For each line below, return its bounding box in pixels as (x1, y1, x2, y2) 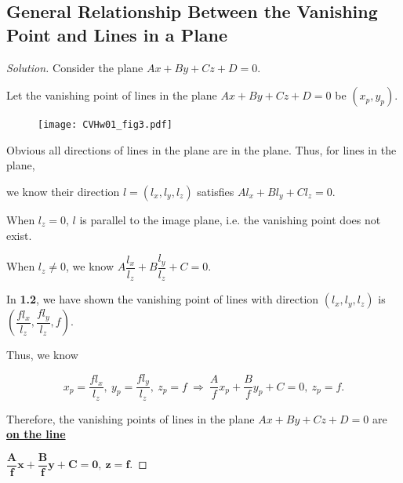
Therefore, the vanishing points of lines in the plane (6, 410, 255, 427)
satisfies (197, 183, 234, 200)
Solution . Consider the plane (6, 59, 143, 75)
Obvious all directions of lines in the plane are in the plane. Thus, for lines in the (6, 141, 397, 158)
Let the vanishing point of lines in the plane (6, 87, 217, 103)
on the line (6, 426, 66, 442)
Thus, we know (6, 347, 78, 363)
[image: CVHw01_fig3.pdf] (38, 119, 172, 131)
